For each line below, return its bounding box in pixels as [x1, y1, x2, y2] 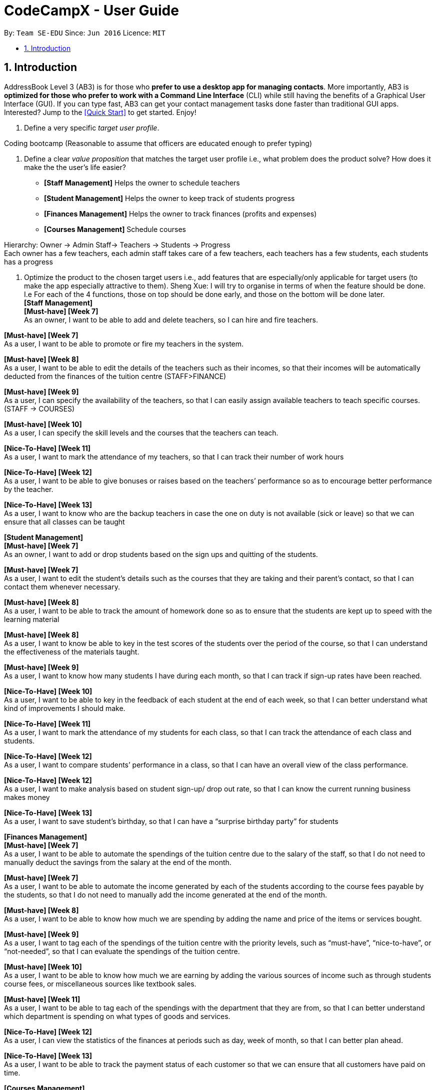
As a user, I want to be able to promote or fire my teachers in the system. [4, 339, 244, 348]
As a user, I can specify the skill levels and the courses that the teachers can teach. [4, 428, 278, 437]
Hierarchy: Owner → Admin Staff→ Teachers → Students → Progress [4, 240, 230, 249]
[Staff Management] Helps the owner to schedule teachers [44, 178, 240, 187]
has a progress [4, 257, 53, 266]
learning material [4, 614, 59, 623]
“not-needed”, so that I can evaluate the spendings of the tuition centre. [4, 946, 240, 955]
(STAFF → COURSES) [4, 404, 75, 413]
